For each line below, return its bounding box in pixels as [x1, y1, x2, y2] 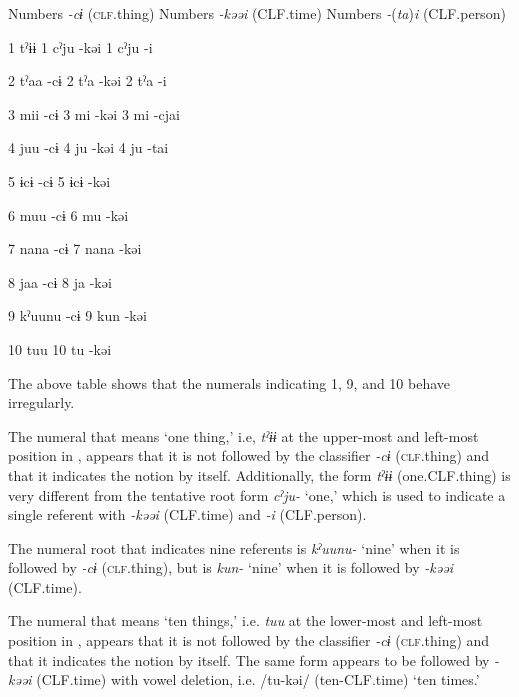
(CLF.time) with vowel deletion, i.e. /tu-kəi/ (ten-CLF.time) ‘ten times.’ [36, 669, 480, 690]
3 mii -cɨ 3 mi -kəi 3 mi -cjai [8, 103, 180, 124]
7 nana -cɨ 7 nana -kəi [8, 238, 142, 259]
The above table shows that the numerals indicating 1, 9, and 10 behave [8, 372, 451, 393]
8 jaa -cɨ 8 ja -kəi [8, 271, 112, 292]
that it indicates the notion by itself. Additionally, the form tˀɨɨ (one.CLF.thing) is [8, 464, 511, 485]
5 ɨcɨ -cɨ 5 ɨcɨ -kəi [8, 170, 111, 191]
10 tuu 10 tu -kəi [8, 338, 112, 359]
